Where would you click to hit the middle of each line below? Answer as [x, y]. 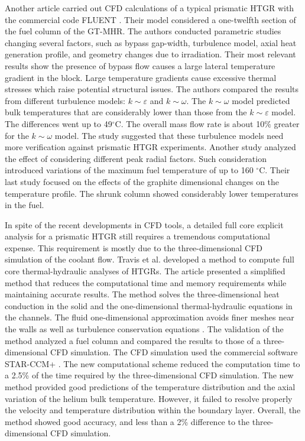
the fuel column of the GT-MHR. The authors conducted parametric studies [143, 31]
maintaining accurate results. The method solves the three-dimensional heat [142, 294]
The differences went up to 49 [59, 123]
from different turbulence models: [65, 100]
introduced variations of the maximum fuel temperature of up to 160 [129, 170]
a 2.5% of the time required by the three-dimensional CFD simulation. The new [149, 375]
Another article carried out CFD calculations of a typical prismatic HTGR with [150, 8]
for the [17, 135]
